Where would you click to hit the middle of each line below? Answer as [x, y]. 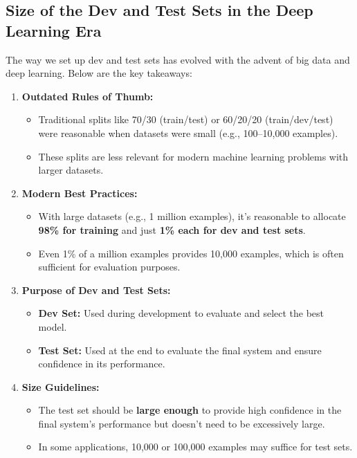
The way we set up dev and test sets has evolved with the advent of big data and [178, 59]
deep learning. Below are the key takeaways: [99, 73]
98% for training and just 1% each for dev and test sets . [172, 229]
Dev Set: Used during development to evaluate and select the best [181, 313]
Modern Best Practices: [80, 193]
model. [53, 326]
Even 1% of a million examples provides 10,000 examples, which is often [191, 253]
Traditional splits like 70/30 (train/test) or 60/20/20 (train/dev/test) [186, 119]
